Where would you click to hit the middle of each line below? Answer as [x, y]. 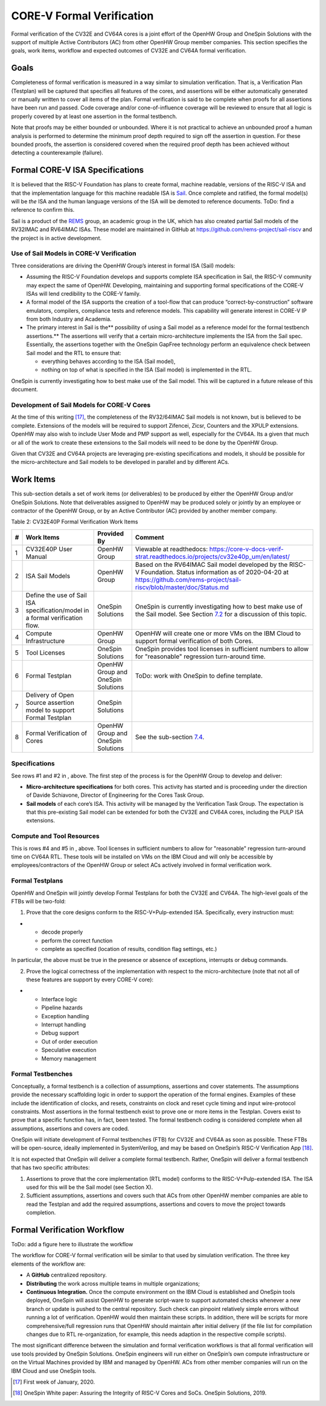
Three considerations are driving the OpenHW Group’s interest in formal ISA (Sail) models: [123, 266]
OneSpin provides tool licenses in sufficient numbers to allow [222, 649]
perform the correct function [77, 940]
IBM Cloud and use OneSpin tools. [54, 1371]
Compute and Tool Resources [55, 836]
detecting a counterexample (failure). [57, 153]
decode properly [62, 932]
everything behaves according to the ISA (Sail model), [108, 361]
